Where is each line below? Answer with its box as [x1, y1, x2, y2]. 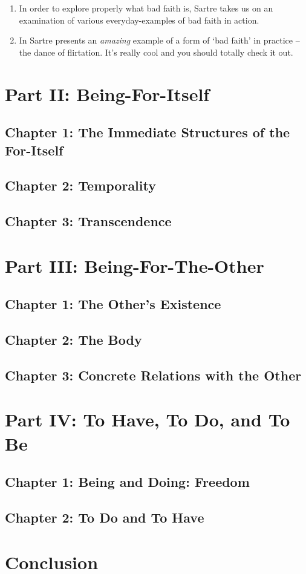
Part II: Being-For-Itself [5, 81, 210, 106]
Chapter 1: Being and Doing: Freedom [5, 472, 250, 491]
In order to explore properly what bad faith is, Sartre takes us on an [19, 2, 273, 14]
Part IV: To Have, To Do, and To [5, 407, 290, 432]
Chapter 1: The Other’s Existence [5, 295, 221, 313]
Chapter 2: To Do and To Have [5, 507, 204, 526]
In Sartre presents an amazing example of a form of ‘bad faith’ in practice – [19, 34, 300, 47]
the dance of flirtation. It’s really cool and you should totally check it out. [19, 45, 293, 58]
